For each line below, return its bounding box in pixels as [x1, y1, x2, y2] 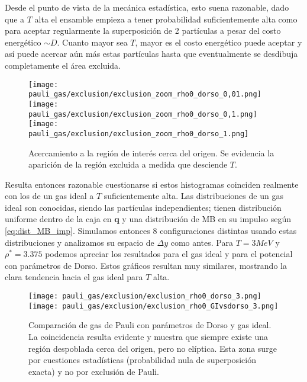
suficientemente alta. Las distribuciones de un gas [104, 190, 283, 202]
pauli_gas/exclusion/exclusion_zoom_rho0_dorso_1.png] [28, 129, 249, 138]
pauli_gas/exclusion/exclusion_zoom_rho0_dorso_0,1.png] [28, 110, 257, 118]
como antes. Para [170, 236, 233, 248]
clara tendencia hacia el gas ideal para [5, 271, 143, 283]
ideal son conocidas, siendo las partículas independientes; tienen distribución [5, 201, 282, 213]
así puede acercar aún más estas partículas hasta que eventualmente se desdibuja [5, 47, 298, 60]
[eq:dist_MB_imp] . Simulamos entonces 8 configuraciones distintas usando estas [5, 224, 297, 237]
